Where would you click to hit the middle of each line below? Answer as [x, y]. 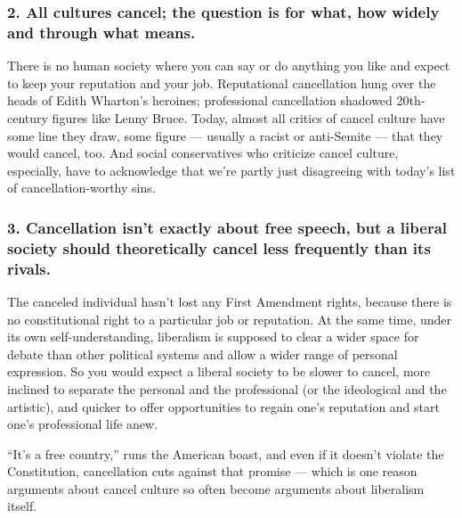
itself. [22, 506]
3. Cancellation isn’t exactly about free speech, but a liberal [227, 227]
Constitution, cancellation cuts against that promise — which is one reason [212, 471]
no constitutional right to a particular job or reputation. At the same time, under [229, 319]
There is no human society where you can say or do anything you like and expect [229, 66]
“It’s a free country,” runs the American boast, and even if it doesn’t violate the [226, 453]
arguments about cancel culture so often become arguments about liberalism [216, 488]
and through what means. [101, 32]
